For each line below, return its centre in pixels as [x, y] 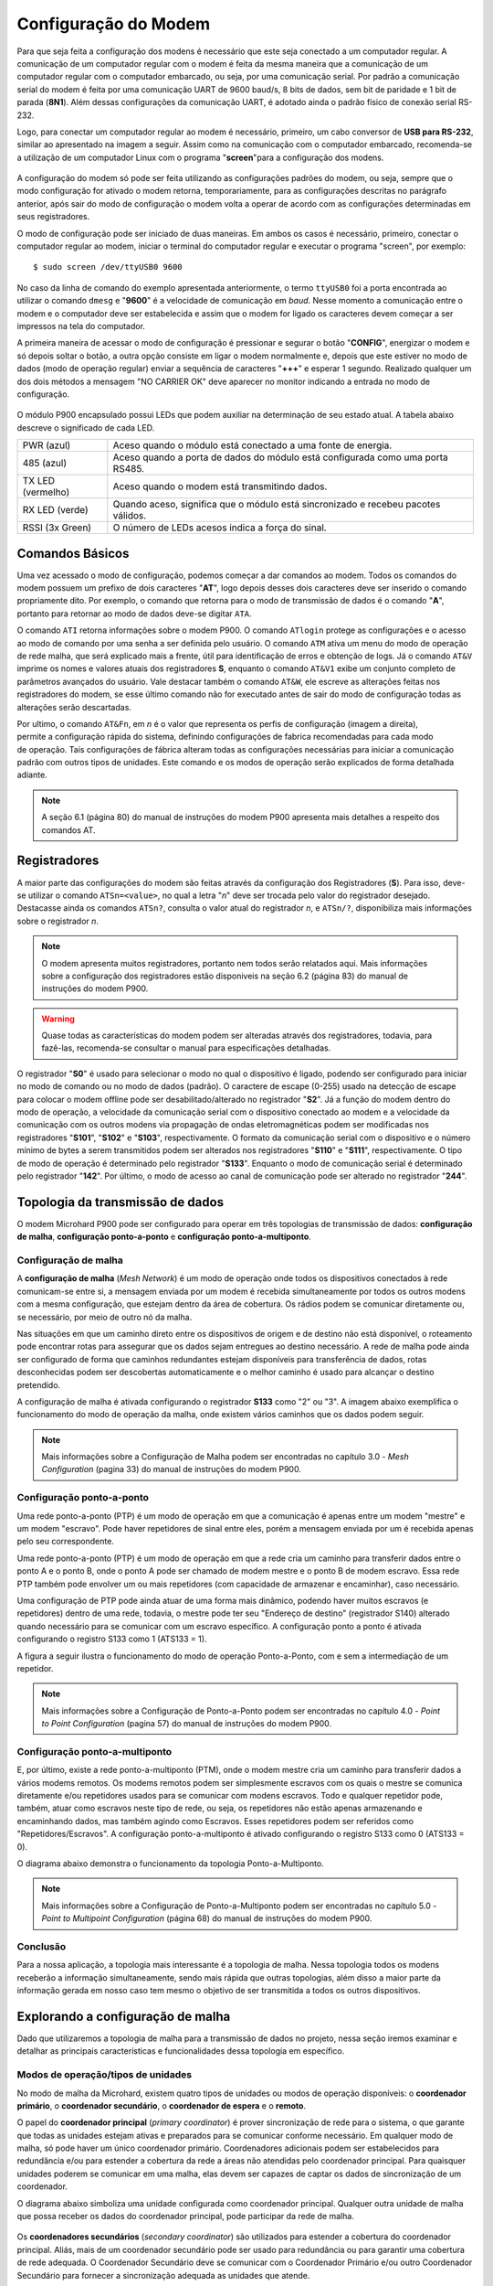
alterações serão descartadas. [74, 707]
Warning [58, 1019]
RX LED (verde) [55, 510]
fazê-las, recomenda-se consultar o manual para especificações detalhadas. [186, 1048]
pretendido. [39, 1384]
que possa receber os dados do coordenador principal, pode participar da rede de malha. [186, 2217]
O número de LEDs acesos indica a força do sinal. [220, 528]
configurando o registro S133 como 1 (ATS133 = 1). [112, 1639]
